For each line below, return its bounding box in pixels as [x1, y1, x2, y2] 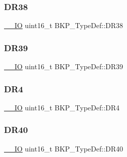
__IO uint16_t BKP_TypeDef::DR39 [4, 61, 123, 72]
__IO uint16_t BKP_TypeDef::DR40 [4, 143, 123, 153]
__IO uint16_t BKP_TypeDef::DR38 [4, 20, 123, 31]
